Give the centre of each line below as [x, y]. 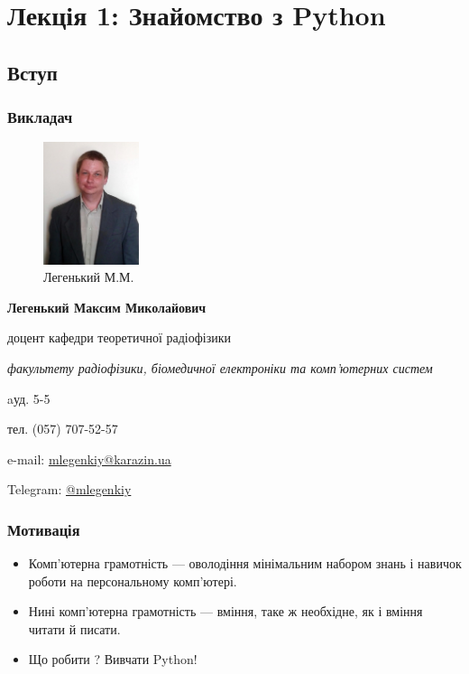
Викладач [40, 117]
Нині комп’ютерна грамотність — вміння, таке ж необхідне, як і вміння [225, 611]
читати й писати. [74, 628]
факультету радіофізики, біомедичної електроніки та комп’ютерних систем [220, 367]
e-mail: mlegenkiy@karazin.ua [89, 459]
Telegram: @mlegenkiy [69, 489]
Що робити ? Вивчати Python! [113, 659]
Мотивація [44, 529]
